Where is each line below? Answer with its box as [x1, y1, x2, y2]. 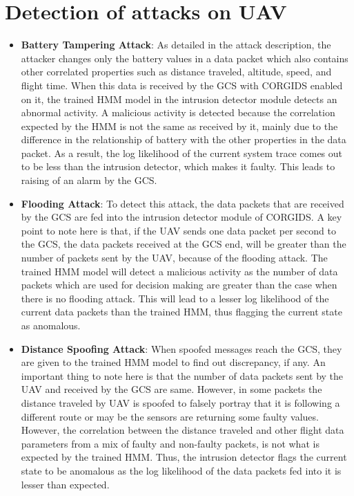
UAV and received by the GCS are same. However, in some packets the [21, 382, 322, 396]
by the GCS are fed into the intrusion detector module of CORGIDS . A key [21, 210, 342, 224]
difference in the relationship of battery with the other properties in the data [21, 132, 346, 147]
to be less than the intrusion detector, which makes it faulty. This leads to [21, 159, 335, 174]
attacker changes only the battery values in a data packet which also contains [21, 50, 348, 65]
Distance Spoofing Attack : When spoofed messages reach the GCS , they [21, 341, 342, 356]
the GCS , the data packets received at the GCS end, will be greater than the [21, 237, 346, 251]
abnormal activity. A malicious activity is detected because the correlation [21, 105, 335, 120]
